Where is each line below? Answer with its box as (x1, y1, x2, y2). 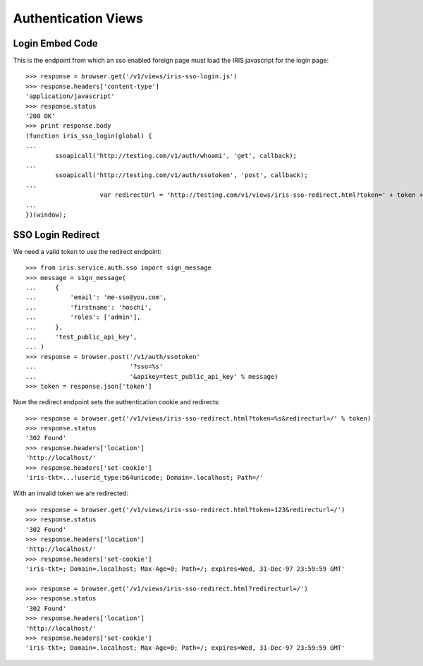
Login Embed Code (13, 37, 98, 49)
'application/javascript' (25, 92, 116, 100)
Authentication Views (13, 11, 144, 26)
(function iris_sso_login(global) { (25, 131, 152, 140)
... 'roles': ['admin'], (25, 313, 141, 321)
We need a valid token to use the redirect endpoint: (13, 247, 162, 255)
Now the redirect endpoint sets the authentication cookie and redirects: (13, 398, 221, 406)
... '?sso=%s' (25, 363, 164, 370)
